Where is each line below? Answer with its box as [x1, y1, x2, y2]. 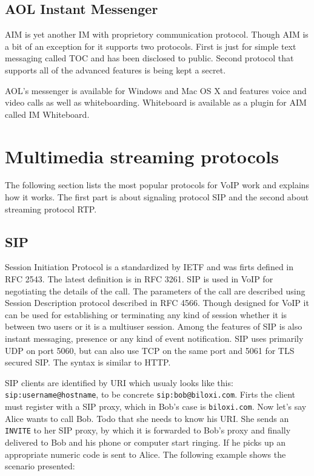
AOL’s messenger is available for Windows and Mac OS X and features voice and [5, 84, 307, 97]
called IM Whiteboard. [5, 107, 90, 120]
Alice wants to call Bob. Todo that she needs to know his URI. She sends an [5, 412, 289, 424]
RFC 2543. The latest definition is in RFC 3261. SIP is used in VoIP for [5, 273, 273, 285]
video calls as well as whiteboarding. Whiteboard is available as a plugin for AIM [5, 96, 307, 109]
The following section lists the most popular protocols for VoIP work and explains [5, 178, 310, 191]
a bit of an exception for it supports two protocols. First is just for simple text [5, 39, 296, 52]
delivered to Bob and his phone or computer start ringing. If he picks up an [5, 435, 286, 448]
